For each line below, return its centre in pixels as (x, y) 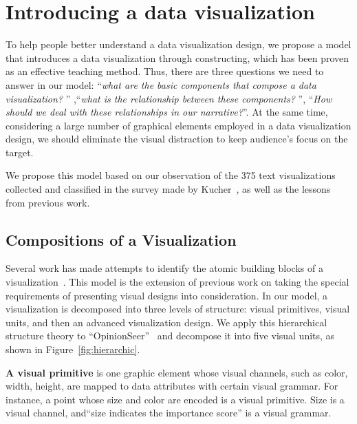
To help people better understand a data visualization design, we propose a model (178, 44)
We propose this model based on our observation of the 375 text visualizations (171, 175)
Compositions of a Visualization (121, 239)
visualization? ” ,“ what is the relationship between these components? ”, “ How (169, 98)
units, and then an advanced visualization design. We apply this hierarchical (166, 322)
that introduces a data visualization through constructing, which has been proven (177, 57)
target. (20, 152)
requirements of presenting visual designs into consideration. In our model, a (167, 295)
